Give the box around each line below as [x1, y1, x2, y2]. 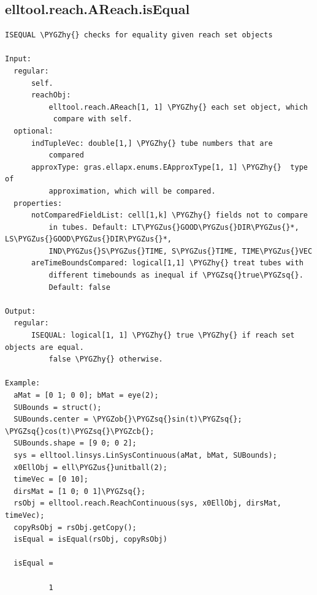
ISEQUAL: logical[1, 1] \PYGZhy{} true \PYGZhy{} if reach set [31, 331, 295, 340]
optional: [13, 126, 53, 135]
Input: [5, 55, 31, 64]
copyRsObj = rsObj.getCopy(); [13, 523, 137, 532]
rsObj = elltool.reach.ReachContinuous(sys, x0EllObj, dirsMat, [13, 499, 282, 508]
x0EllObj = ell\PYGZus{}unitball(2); [13, 463, 167, 472]
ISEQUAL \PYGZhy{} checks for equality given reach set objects [5, 31, 273, 40]
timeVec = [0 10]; [13, 475, 89, 484]
